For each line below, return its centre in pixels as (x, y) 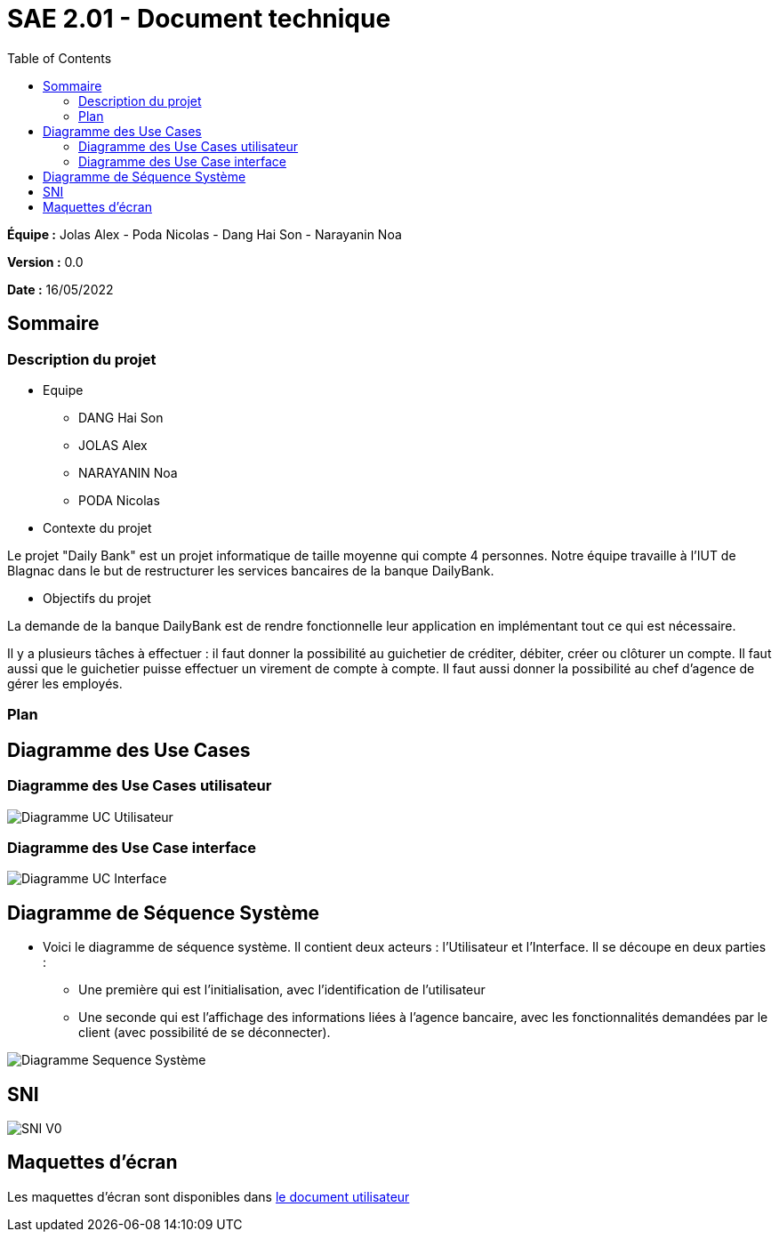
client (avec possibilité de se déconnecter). (205, 1033)
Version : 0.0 (45, 261)
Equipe (63, 390)
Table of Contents (60, 58)
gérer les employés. (65, 683)
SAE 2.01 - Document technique (199, 19)
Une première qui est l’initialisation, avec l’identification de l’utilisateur (282, 990)
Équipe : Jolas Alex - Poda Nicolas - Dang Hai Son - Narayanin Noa (205, 234)
